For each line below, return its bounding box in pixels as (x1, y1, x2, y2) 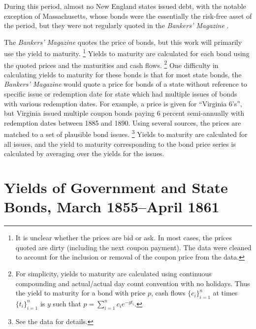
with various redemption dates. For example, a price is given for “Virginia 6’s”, (4, 98, 242, 108)
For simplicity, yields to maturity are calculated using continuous (15, 268, 212, 278)
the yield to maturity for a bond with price (15, 288, 146, 298)
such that (53, 298, 81, 308)
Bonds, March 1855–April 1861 (4, 197, 220, 217)
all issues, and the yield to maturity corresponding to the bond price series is (4, 138, 236, 149)
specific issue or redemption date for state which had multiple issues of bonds (4, 89, 237, 99)
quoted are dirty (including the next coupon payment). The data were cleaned (15, 242, 252, 252)
